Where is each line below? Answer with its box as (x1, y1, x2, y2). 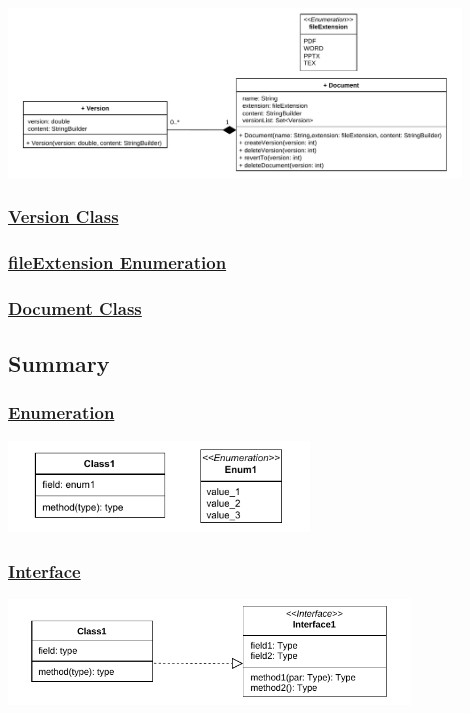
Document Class (8, 295, 142, 320)
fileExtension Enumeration (8, 250, 227, 274)
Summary (8, 348, 110, 379)
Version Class (8, 204, 119, 229)
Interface (8, 558, 81, 583)
